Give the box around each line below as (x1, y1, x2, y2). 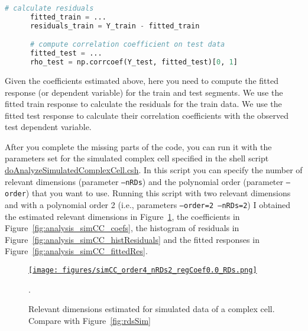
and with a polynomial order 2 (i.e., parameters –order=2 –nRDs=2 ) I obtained (5, 198, 291, 210)
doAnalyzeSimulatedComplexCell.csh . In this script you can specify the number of (5, 164, 303, 176)
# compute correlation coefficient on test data (30, 40, 225, 49)
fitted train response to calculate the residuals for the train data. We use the (5, 98, 282, 110)
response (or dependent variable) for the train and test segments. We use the (5, 86, 283, 98)
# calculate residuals (5, 4, 94, 12)
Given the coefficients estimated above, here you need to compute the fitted (5, 74, 279, 86)
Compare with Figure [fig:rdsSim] (28, 314, 151, 326)
